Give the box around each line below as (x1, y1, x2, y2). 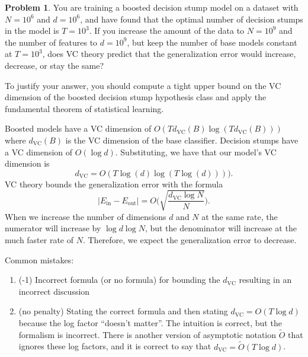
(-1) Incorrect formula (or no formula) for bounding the (18, 273, 220, 286)
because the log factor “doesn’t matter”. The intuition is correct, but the (18, 317, 282, 329)
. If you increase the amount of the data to (89, 24, 245, 37)
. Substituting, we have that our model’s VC (115, 145, 277, 158)
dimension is (5, 157, 50, 170)
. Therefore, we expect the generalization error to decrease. (82, 234, 297, 246)
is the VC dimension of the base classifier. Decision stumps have (65, 133, 299, 146)
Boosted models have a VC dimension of (5, 122, 152, 135)
